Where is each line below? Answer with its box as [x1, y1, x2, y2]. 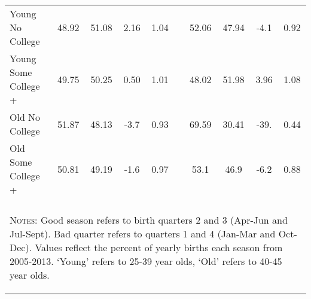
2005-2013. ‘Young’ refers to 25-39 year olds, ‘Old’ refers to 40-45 [10, 254, 282, 268]
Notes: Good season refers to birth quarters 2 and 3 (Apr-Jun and [10, 213, 288, 227]
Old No [10, 110, 41, 124]
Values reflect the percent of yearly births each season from [35, 240, 283, 254]
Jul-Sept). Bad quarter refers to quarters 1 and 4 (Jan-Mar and [10, 227, 276, 240]
